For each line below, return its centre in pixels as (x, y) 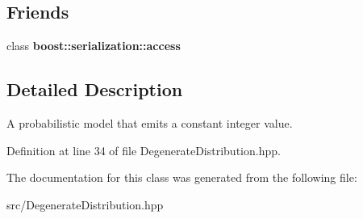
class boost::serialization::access (94, 46)
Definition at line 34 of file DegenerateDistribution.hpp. (144, 150)
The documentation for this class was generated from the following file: (182, 177)
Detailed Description (95, 89)
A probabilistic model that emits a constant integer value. (150, 123)
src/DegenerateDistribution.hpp (85, 204)
